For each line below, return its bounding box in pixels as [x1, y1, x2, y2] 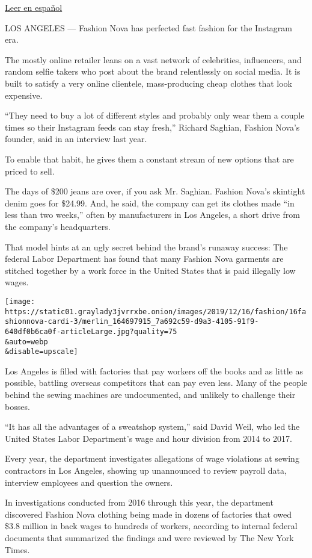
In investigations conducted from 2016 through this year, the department [5, 496, 274, 509]
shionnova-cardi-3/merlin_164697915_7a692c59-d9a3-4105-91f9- [5, 317, 259, 326]
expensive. [5, 88, 43, 101]
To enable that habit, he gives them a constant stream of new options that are [5, 152, 294, 165]
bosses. [5, 400, 30, 412]
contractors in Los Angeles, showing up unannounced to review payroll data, [5, 463, 287, 476]
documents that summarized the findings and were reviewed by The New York [5, 531, 294, 544]
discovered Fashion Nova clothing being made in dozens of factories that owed [5, 507, 292, 520]
